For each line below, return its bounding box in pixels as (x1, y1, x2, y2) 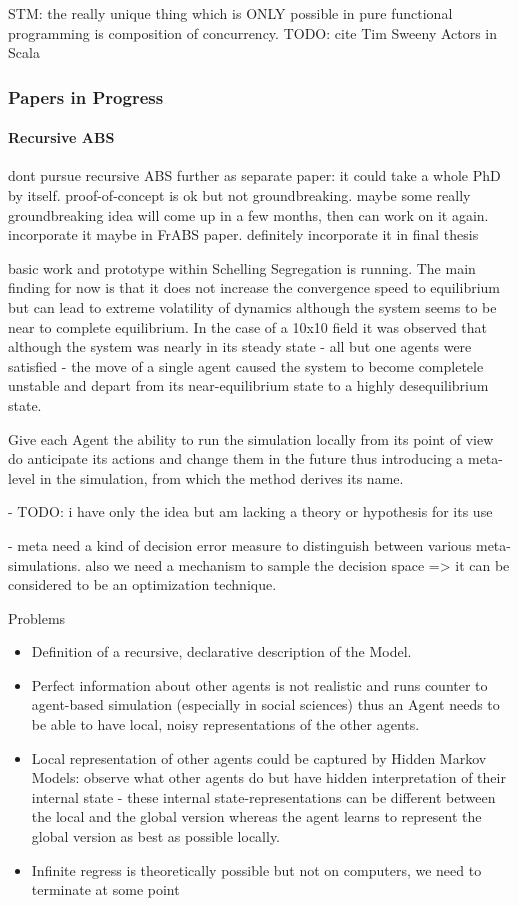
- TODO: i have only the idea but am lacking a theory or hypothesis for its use (8, 501, 493, 522)
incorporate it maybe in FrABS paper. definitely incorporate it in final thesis (8, 224, 479, 245)
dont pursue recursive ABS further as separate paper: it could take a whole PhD (8, 165, 501, 186)
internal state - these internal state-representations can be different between (31, 786, 496, 807)
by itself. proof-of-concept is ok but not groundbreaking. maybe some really (8, 185, 471, 206)
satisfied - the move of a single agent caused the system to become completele (8, 355, 484, 376)
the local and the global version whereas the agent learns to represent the (31, 806, 482, 827)
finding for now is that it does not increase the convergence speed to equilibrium (8, 277, 501, 298)
